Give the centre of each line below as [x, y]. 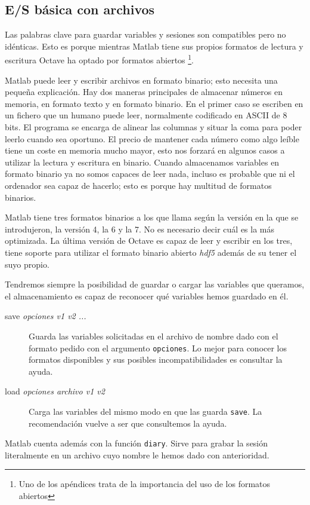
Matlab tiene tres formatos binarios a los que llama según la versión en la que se [152, 217]
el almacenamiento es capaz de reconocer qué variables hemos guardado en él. [147, 296]
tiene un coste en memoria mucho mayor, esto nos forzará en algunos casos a [145, 150]
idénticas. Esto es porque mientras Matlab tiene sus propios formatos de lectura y [154, 46]
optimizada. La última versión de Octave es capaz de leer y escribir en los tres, [149, 241]
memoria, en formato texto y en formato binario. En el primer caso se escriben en [154, 103]
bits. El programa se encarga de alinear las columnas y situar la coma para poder [154, 127]
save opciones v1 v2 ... [46, 316]
